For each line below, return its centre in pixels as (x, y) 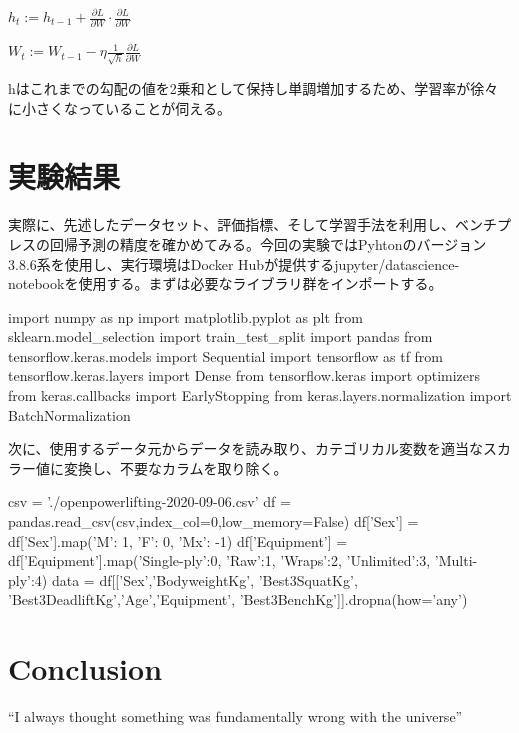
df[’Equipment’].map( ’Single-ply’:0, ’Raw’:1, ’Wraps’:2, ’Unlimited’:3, (219, 560)
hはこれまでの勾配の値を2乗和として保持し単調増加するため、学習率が (239, 88)
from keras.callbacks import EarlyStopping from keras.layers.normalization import (260, 395)
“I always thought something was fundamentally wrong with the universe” (235, 716)
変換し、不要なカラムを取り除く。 (175, 467)
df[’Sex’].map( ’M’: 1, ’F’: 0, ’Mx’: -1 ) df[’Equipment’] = (178, 540)
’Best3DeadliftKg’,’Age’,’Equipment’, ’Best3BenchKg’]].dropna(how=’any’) (238, 599)
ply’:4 (25, 579)
